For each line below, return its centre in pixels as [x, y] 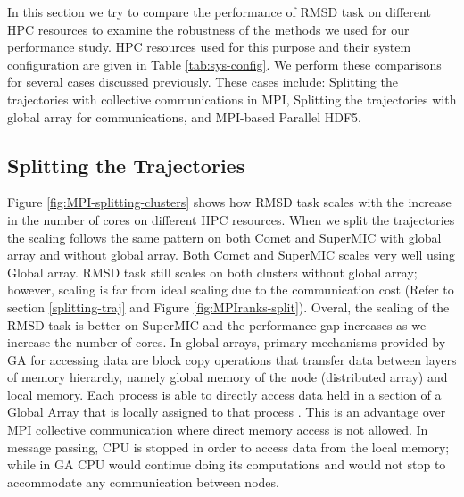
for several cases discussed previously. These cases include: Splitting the [203, 82]
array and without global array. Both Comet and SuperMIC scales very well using [231, 255]
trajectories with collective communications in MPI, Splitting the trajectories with [232, 99]
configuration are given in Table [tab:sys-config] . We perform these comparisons [224, 64]
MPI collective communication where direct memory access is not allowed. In [218, 430]
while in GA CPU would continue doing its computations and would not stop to [227, 464]
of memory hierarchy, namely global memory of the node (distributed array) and [228, 377]
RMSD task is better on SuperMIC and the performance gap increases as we [217, 324]
